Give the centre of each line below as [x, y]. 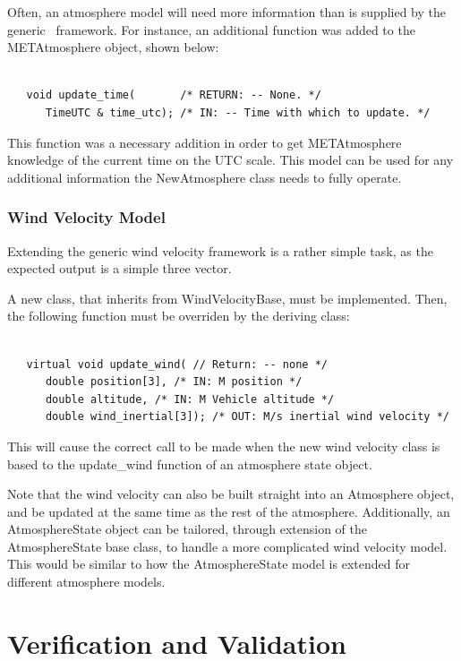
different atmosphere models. [86, 582]
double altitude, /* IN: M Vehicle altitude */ [190, 399]
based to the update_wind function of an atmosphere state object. [190, 464]
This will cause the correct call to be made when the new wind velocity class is [224, 446]
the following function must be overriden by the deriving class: [179, 316]
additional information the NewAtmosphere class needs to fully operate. [205, 177]
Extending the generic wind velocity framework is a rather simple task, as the [220, 250]
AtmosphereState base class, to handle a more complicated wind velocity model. [227, 546]
